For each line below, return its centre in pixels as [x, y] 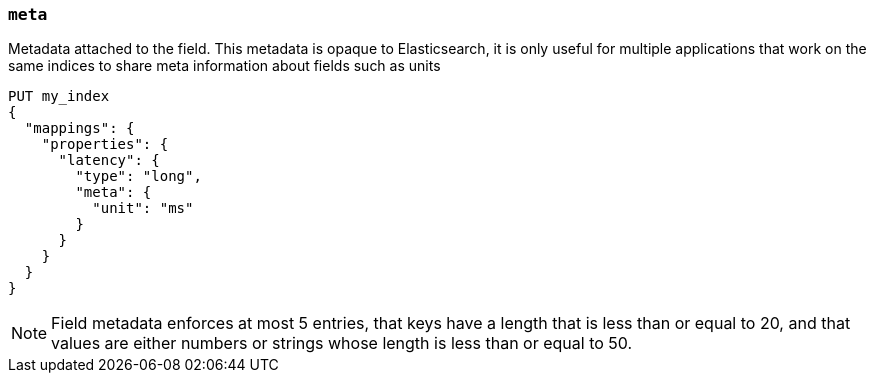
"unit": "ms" [143, 208]
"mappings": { [79, 128]
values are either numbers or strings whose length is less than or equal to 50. [342, 343]
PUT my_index [59, 96]
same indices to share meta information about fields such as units [224, 66]
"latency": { [109, 160]
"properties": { [105, 144]
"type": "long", [138, 176]
